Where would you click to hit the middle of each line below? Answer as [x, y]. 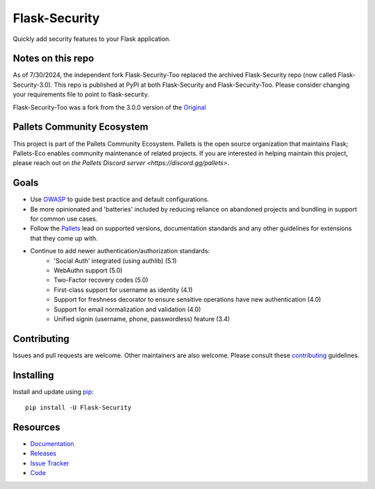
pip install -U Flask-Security [78, 408]
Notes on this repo [53, 59]
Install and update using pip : [53, 391]
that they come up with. [64, 238]
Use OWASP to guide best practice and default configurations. [120, 199]
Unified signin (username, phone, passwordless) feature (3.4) [142, 318]
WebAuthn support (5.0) [88, 270]
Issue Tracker [50, 463]
